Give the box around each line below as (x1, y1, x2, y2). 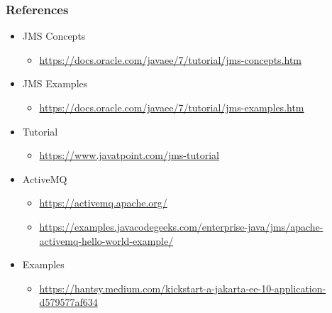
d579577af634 (39, 295, 98, 309)
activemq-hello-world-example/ (39, 233, 174, 248)
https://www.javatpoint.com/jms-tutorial (39, 148, 219, 163)
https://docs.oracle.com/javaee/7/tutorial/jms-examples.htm (39, 100, 304, 114)
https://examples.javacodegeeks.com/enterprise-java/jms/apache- (39, 219, 323, 234)
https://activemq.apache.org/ (39, 195, 167, 210)
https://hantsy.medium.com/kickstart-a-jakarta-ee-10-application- (39, 280, 326, 295)
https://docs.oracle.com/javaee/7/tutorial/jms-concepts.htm (39, 52, 302, 67)
